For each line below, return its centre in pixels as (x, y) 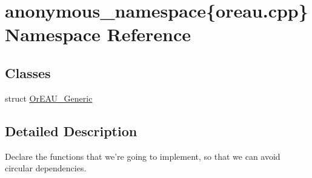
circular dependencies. (46, 168)
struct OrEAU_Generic (49, 98)
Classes (28, 72)
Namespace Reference (98, 34)
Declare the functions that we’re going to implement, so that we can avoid (143, 156)
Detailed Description (71, 130)
